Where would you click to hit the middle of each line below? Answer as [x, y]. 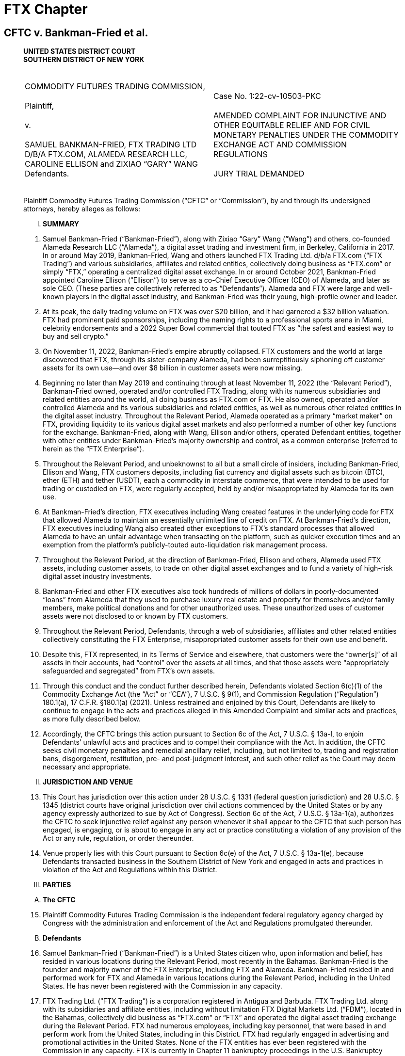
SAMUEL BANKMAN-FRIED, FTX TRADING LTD [111, 145]
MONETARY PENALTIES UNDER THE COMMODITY [306, 135]
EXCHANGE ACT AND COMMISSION [280, 145]
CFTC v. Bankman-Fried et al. [76, 32]
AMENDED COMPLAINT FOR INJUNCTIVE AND [300, 116]
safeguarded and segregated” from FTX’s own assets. [129, 671]
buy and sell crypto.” [76, 336]
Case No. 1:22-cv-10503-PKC [267, 96]
